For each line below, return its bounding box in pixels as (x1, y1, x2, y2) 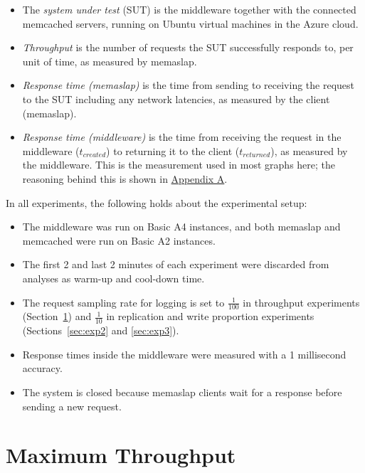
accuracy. (22, 361, 63, 376)
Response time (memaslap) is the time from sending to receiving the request (22, 78, 354, 92)
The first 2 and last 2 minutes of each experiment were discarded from (22, 257, 329, 272)
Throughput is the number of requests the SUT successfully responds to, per (22, 40, 354, 55)
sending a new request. (22, 398, 122, 413)
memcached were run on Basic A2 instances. (22, 233, 216, 248)
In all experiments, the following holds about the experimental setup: (6, 195, 307, 210)
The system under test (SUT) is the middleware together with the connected (22, 2, 356, 16)
